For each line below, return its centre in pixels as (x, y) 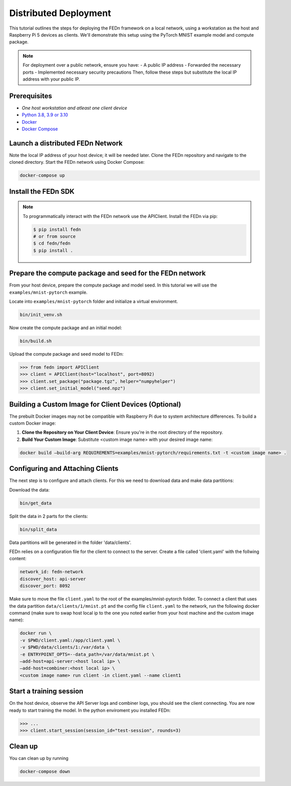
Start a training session (46, 691)
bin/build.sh (36, 341)
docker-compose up (42, 176)
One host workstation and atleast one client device (74, 108)
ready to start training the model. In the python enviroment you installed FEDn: (90, 710)
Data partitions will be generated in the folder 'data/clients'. (70, 542)
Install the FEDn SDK (42, 191)
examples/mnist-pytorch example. (48, 292)
